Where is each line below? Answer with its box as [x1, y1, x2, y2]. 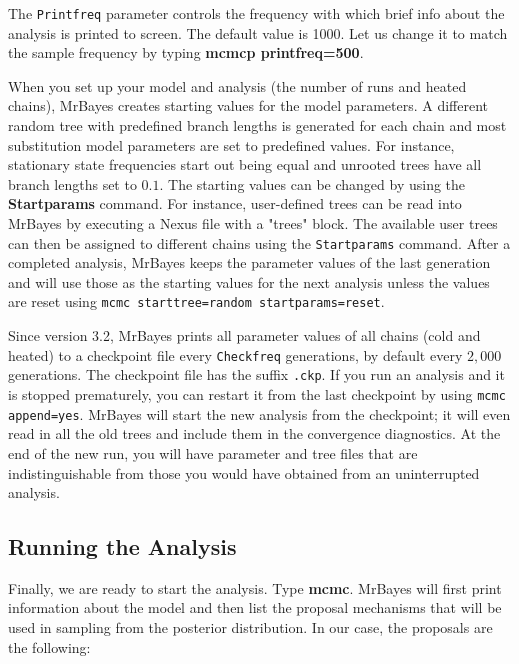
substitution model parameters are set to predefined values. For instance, [8, 134, 455, 155]
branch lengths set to [8, 173, 137, 194]
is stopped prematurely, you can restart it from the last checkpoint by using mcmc [8, 384, 506, 404]
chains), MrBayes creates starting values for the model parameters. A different [8, 95, 488, 116]
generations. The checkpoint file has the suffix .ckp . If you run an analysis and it [8, 364, 505, 385]
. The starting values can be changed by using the [159, 173, 466, 194]
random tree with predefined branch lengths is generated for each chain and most [8, 115, 507, 136]
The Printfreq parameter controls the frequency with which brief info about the [8, 3, 505, 23]
